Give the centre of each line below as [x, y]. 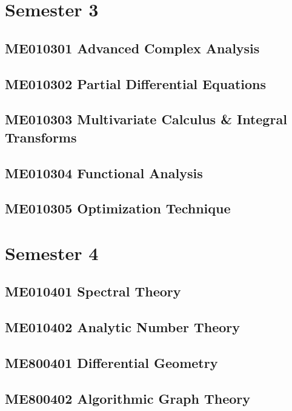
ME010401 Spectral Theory [93, 291]
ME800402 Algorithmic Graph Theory [128, 398]
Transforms [41, 137]
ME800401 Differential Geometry [111, 363]
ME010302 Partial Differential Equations [136, 83]
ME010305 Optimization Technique [118, 208]
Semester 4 [52, 252]
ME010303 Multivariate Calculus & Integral [146, 119]
